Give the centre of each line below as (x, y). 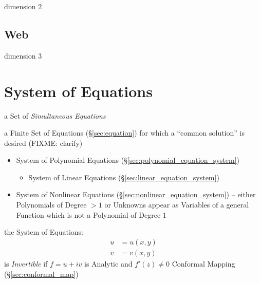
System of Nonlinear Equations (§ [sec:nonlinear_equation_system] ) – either (136, 194)
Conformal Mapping (203, 263)
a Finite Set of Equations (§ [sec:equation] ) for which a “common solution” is (124, 133)
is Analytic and (108, 263)
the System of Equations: (44, 232)
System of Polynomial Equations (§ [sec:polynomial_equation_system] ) (128, 160)
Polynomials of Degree (51, 205)
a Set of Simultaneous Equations (55, 115)
